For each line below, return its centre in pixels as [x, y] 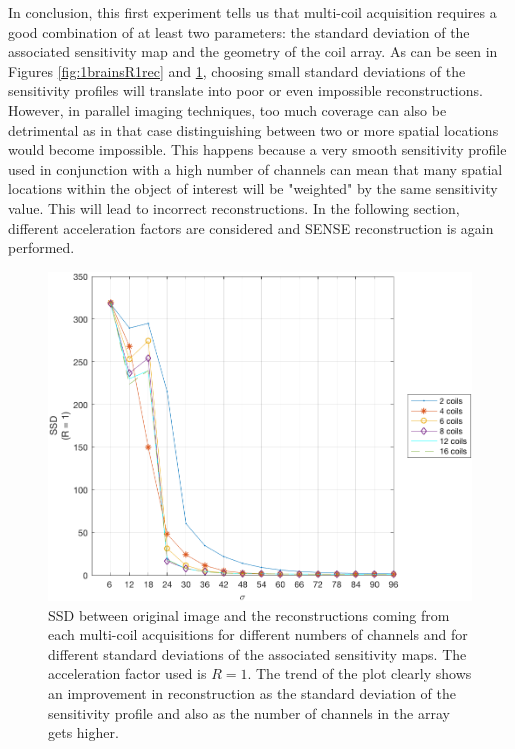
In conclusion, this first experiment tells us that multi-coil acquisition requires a [252, 12]
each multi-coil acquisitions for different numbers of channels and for [258, 634]
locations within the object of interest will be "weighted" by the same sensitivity [253, 188]
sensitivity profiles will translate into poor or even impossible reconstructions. [245, 90]
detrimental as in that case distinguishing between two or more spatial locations [253, 129]
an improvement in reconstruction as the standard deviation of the [252, 692]
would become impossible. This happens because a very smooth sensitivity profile [257, 149]
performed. [41, 247]
